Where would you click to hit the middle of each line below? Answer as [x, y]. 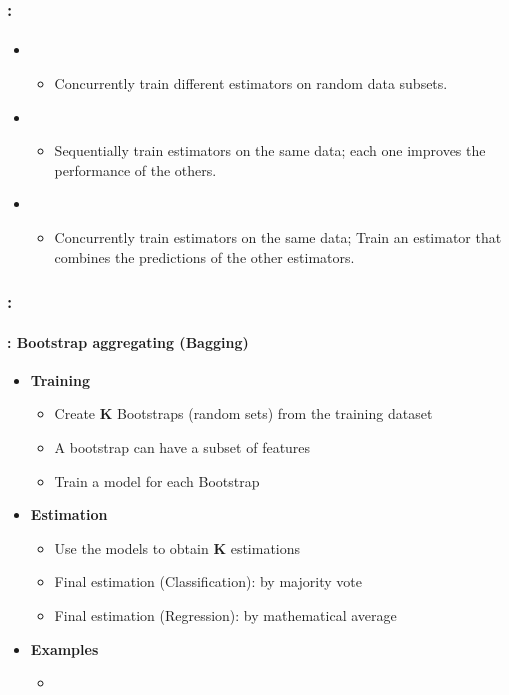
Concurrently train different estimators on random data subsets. [251, 83]
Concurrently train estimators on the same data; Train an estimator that [278, 237]
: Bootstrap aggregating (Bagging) [128, 341]
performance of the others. [135, 169]
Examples [64, 648]
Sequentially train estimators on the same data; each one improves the [270, 150]
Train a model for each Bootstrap [157, 480]
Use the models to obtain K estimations [177, 547]
